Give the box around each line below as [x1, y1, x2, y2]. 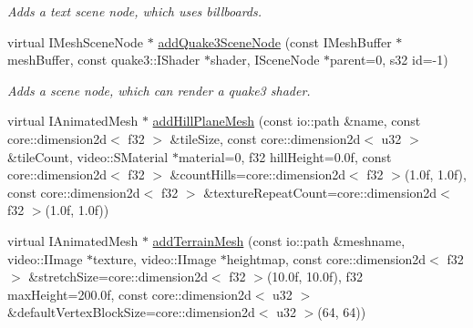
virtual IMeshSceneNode [7, 32, 144, 51]
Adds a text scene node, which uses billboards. [7, 2, 262, 20]
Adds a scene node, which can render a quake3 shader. [7, 80, 311, 99]
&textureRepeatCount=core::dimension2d [203, 182, 437, 201]
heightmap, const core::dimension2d [226, 249, 427, 268]
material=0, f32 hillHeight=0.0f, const [178, 147, 392, 166]
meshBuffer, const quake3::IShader [7, 50, 201, 69]
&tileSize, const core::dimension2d [170, 128, 361, 148]
